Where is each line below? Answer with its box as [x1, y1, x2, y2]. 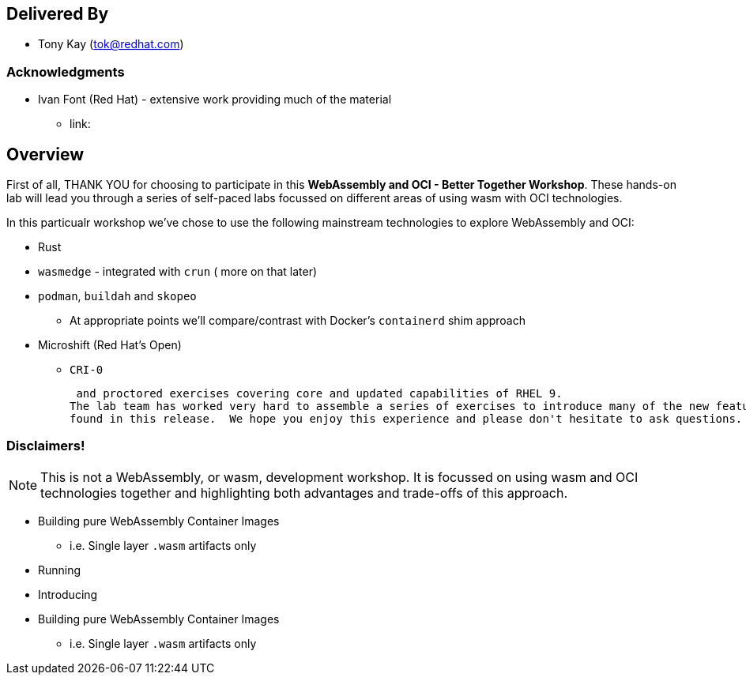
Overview [6, 144, 85, 164]
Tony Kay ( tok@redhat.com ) [38, 37, 184, 51]
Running [38, 562, 81, 577]
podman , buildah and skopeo [38, 289, 197, 303]
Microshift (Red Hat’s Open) [38, 338, 182, 352]
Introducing [38, 587, 98, 601]
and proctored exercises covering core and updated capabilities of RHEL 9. [76, 387, 563, 401]
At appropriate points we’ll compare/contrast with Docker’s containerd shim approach [70, 314, 526, 328]
